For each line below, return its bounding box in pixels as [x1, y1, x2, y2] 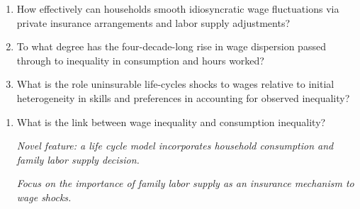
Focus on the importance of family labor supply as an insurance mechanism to [16, 176, 354, 191]
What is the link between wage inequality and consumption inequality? [16, 114, 326, 129]
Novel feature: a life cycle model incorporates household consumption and [16, 138, 334, 153]
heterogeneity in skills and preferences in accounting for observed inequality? [16, 90, 350, 105]
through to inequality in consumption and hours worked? [16, 52, 264, 67]
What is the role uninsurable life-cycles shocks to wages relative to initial [16, 77, 334, 91]
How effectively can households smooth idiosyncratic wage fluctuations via [16, 1, 339, 16]
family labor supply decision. [16, 152, 140, 166]
